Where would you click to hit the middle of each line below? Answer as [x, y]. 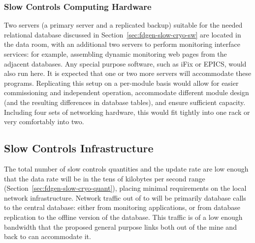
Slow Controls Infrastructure [79, 148]
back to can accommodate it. [48, 236]
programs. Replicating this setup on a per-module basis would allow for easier [121, 83]
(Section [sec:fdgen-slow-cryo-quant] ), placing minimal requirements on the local [125, 188]
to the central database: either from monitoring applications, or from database [122, 207]
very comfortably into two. [44, 121]
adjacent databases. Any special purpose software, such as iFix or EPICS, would [125, 63]
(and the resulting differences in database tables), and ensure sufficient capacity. [125, 102]
